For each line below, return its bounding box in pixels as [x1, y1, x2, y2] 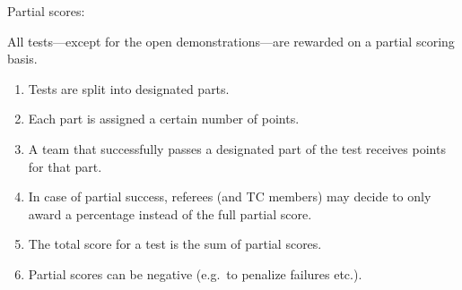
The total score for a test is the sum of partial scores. [28, 235, 322, 253]
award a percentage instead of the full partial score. [28, 204, 312, 223]
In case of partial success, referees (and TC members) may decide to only [28, 187, 431, 206]
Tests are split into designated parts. [28, 79, 230, 98]
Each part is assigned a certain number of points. [28, 109, 300, 128]
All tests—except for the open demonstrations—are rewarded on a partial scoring [7, 31, 455, 50]
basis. [7, 49, 38, 68]
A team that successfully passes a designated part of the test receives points [28, 139, 446, 158]
